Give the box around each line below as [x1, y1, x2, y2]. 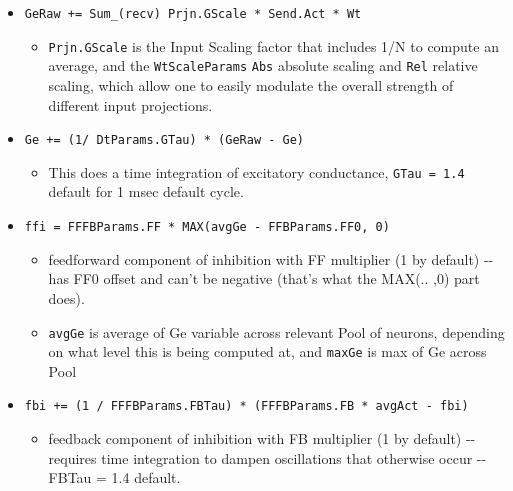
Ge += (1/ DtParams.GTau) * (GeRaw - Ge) [24, 133, 304, 148]
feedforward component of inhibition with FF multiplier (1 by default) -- [48, 248, 494, 269]
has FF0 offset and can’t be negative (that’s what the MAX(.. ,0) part [48, 268, 480, 289]
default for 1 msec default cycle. [48, 181, 244, 202]
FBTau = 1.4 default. [48, 467, 181, 488]
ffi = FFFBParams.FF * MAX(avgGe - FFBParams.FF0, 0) [24, 220, 390, 235]
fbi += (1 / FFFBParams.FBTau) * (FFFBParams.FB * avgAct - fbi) [24, 399, 469, 414]
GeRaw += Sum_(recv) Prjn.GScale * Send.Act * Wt [24, 7, 362, 21]
